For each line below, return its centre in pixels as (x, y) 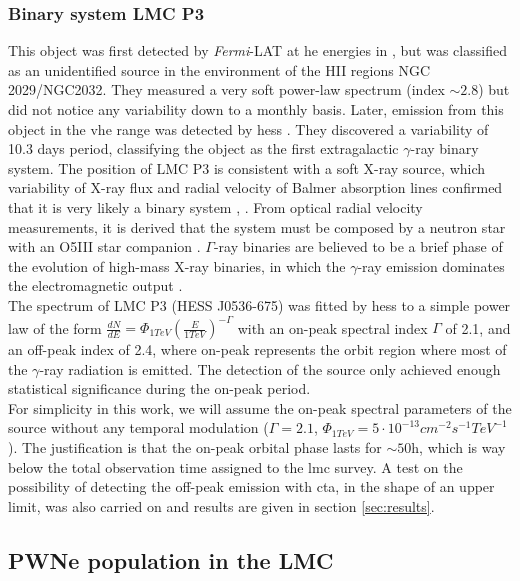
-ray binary (444, 148)
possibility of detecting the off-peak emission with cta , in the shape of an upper (251, 486)
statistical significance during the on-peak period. (159, 388)
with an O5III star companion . (104, 246)
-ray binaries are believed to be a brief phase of (358, 246)
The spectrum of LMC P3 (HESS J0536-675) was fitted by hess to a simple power (259, 304)
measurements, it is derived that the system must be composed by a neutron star (257, 226)
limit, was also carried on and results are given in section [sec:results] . (221, 505)
